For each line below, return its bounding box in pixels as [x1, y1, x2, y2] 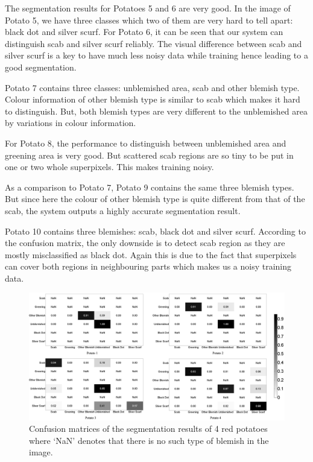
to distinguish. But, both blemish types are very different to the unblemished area [5, 104, 308, 117]
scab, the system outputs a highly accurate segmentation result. [5, 204, 241, 217]
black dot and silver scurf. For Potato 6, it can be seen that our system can [5, 25, 283, 38]
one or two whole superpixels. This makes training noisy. [5, 160, 214, 173]
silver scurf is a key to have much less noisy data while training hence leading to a [5, 49, 308, 62]
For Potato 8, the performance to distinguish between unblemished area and [5, 136, 286, 149]
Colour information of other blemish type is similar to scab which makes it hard [5, 93, 300, 106]
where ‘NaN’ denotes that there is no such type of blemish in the [29, 434, 269, 446]
